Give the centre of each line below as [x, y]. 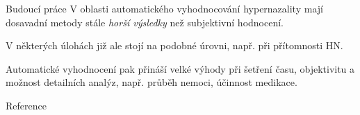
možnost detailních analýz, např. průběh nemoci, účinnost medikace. [152, 82]
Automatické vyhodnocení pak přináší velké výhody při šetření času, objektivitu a [180, 68]
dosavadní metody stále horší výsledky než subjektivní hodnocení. [145, 22]
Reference [26, 105]
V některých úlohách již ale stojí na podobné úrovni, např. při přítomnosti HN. [174, 45]
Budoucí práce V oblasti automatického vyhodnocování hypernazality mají [164, 8]
